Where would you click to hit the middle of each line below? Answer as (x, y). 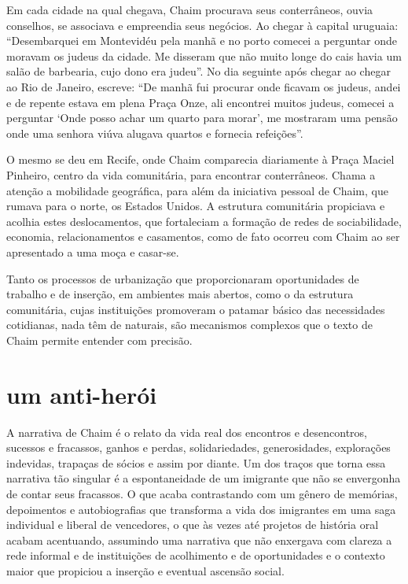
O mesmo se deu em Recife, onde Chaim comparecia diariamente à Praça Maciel (200, 159)
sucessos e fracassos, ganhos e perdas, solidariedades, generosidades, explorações (198, 447)
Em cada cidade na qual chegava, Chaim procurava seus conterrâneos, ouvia (190, 9)
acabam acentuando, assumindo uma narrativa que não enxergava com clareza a (199, 540)
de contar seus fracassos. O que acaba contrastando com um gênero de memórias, (202, 493)
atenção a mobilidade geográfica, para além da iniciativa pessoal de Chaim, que (197, 190)
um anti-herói (82, 394)
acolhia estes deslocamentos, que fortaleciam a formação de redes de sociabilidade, (204, 221)
